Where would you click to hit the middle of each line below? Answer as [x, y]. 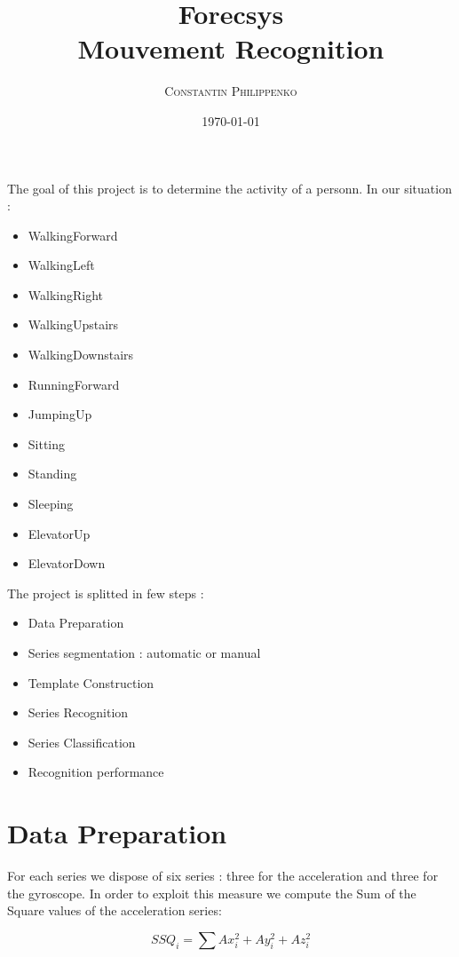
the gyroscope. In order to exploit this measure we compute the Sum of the [212, 893]
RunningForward [74, 384]
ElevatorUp [59, 533]
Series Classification [82, 742]
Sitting [47, 443]
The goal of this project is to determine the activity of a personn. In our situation [229, 188]
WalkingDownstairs [81, 355]
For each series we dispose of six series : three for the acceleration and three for [223, 876]
